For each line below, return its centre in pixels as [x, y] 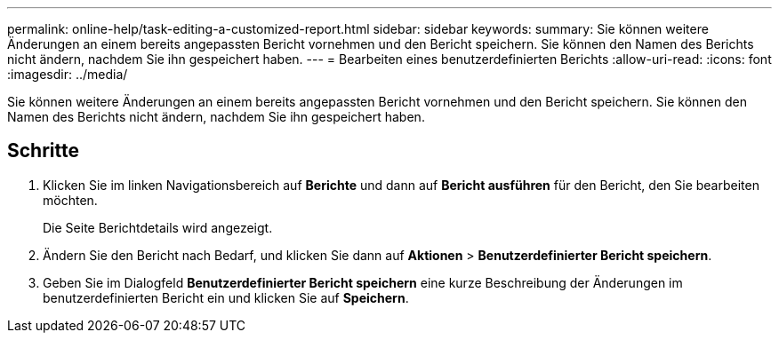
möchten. [70, 200]
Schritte [43, 151]
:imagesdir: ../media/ [68, 74]
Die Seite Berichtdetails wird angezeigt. [158, 227]
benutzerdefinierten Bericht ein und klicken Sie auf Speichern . [226, 297]
